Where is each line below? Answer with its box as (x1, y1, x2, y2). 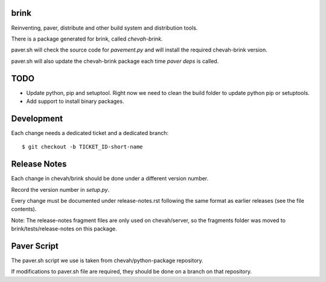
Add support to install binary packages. (26, 97, 124, 105)
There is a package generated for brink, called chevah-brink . (11, 35, 163, 42)
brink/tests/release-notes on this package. (11, 225, 117, 232)
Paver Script (11, 241, 59, 251)
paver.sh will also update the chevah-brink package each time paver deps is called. (11, 57, 219, 65)
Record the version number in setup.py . (11, 186, 110, 193)
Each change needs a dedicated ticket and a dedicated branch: (11, 129, 169, 136)
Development (11, 113, 63, 123)
